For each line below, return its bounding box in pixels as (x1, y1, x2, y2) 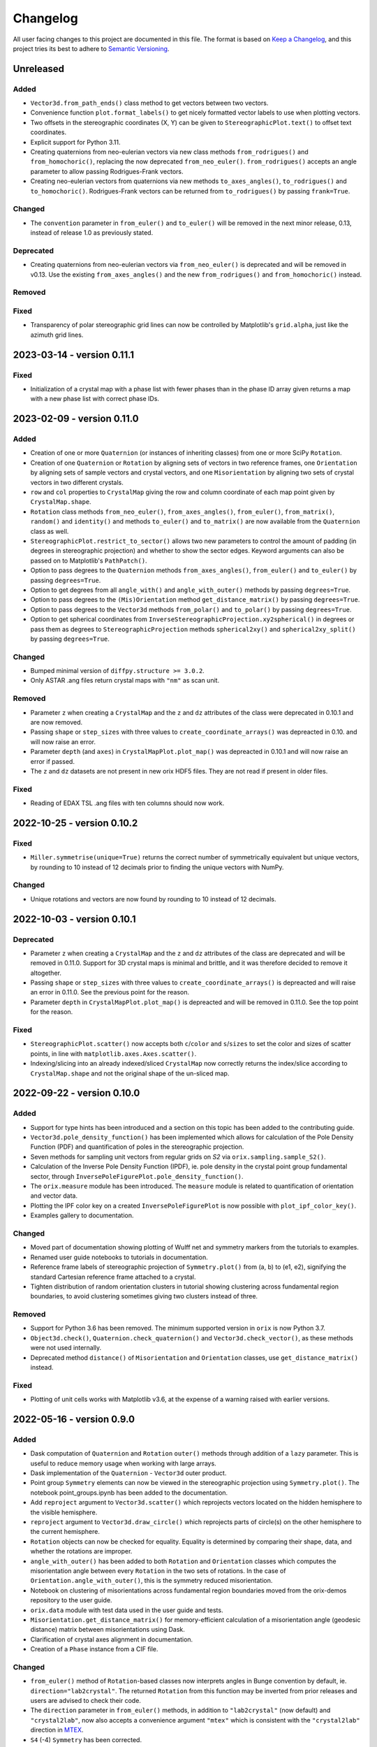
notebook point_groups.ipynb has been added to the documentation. (30, 1488, 228, 1497)
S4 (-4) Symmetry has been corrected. (30, 1735, 142, 1744)
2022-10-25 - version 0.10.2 (13, 817, 138, 829)
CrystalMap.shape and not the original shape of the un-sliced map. (30, 1069, 230, 1078)
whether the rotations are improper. (30, 1547, 133, 1556)
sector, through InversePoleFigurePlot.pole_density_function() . (30, 1172, 244, 1180)
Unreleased (13, 63, 65, 75)
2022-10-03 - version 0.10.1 (13, 913, 136, 925)
